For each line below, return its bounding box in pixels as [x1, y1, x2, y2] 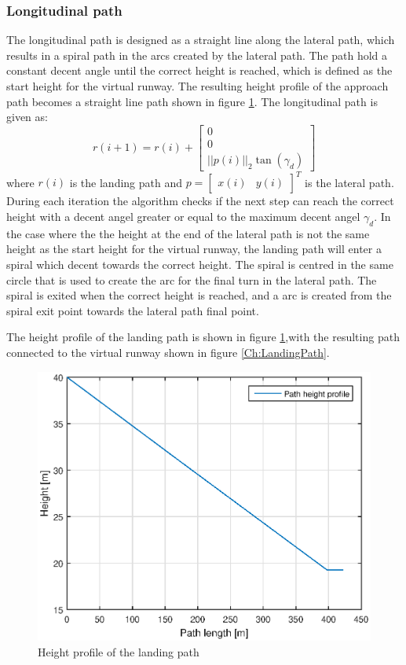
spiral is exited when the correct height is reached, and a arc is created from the [6, 287, 392, 303]
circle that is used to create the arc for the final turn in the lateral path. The [6, 271, 377, 288]
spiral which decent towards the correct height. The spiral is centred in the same [6, 255, 393, 272]
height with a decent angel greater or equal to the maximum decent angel [6, 208, 360, 224]
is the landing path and [69, 174, 183, 190]
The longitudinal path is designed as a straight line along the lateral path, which [6, 31, 395, 48]
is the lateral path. [305, 174, 394, 190]
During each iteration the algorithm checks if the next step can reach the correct [6, 193, 394, 209]
